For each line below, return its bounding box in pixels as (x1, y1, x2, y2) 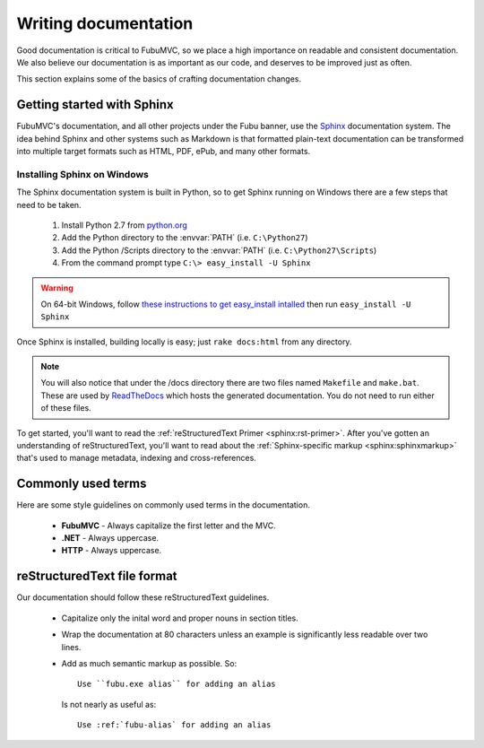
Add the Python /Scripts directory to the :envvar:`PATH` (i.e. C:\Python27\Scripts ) (61, 245, 377, 256)
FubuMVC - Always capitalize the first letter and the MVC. (61, 520, 277, 531)
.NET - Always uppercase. (61, 533, 160, 544)
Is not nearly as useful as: (61, 699, 157, 709)
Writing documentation (16, 13, 194, 33)
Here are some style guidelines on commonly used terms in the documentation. (16, 500, 311, 510)
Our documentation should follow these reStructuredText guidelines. (16, 592, 270, 603)
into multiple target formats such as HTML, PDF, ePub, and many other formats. (16, 146, 311, 157)
